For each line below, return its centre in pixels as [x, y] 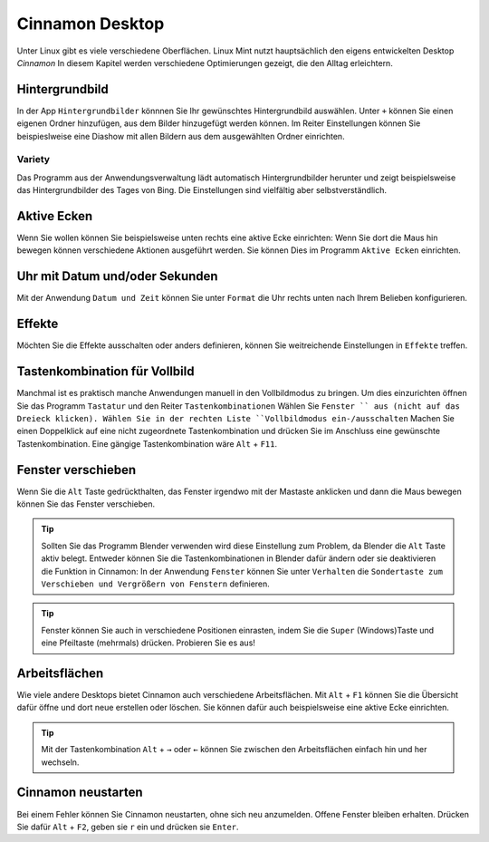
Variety [33, 160]
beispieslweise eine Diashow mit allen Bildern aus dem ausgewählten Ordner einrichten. [181, 136]
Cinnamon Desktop [91, 24]
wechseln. [60, 762]
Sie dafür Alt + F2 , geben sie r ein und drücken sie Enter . [128, 827]
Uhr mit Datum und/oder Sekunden [117, 276]
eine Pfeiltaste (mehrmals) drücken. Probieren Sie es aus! [148, 643]
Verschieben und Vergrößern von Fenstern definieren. [156, 584]
